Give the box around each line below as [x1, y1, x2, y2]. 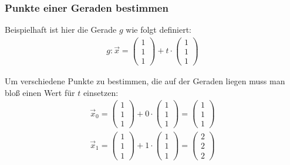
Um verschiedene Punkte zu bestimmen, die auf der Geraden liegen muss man [5, 75, 285, 87]
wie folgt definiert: [126, 23, 191, 36]
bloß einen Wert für [5, 86, 75, 98]
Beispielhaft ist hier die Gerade [5, 23, 117, 36]
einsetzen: [83, 86, 119, 98]
